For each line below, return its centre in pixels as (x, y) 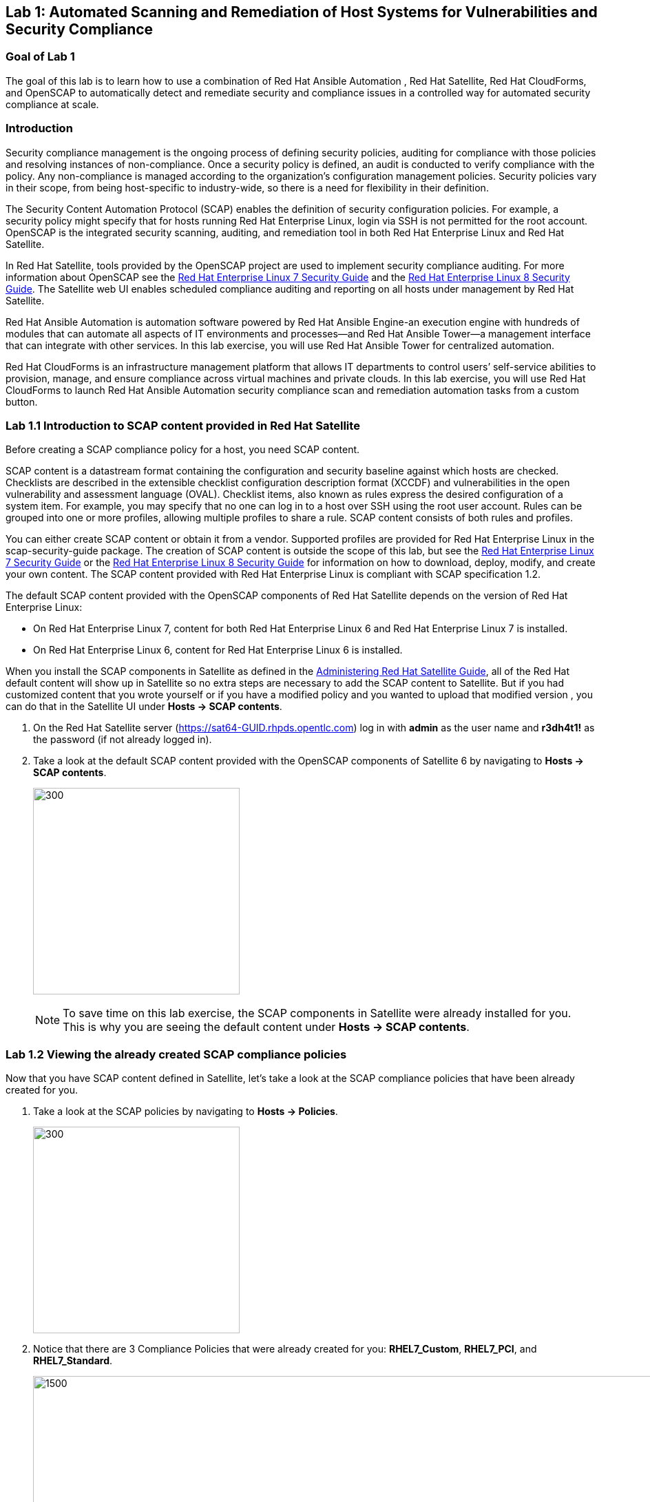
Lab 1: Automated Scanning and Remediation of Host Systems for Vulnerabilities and (302, 12)
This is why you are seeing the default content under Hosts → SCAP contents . (266, 1027)
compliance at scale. (52, 104)
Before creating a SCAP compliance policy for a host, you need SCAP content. (183, 450)
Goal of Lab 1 (40, 57)
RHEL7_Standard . (73, 1361)
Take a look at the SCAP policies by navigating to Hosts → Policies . (186, 1112)
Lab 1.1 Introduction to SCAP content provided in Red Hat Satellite (183, 425)
